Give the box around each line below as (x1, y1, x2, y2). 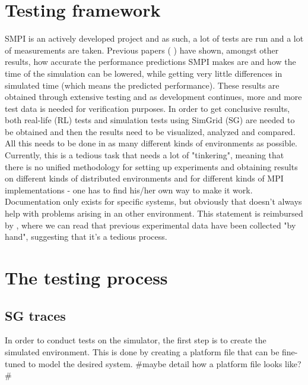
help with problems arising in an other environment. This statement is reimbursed (5, 207, 303, 220)
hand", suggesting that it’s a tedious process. (5, 230, 167, 243)
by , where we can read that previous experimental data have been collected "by (5, 218, 296, 231)
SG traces (5, 306, 66, 324)
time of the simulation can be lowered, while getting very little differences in (5, 67, 282, 79)
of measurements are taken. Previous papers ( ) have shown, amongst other (5, 43, 279, 56)
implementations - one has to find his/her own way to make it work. (5, 183, 253, 196)
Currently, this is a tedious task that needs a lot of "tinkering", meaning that (5, 149, 284, 161)
